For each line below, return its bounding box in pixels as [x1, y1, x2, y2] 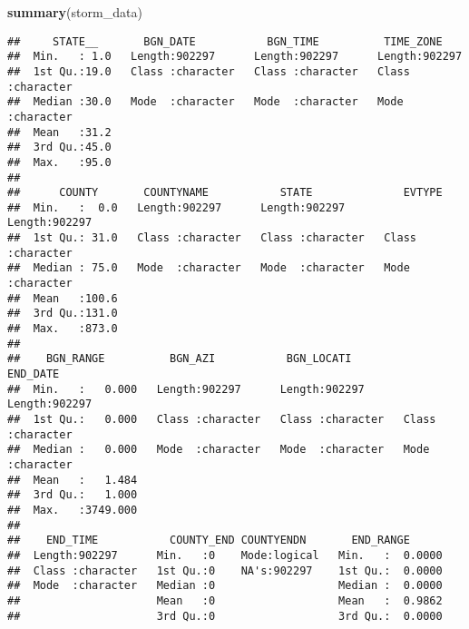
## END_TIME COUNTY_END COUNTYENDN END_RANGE [7, 534, 410, 547]
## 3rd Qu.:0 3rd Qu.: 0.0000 [7, 609, 443, 623]
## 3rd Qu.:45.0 [7, 141, 112, 154]
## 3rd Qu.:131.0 [7, 307, 118, 320]
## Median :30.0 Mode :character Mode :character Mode [7, 95, 404, 109]
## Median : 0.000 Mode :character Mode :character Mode [7, 443, 430, 457]
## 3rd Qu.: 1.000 [7, 488, 138, 502]
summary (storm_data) [7, 3, 142, 21]
